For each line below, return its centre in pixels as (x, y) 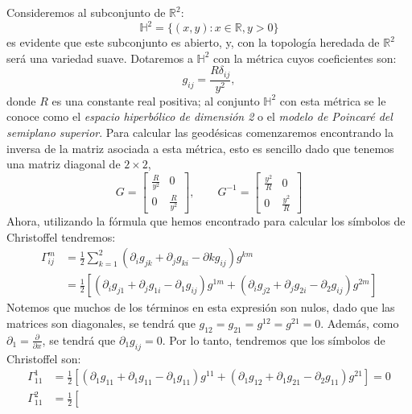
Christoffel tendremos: (61, 236)
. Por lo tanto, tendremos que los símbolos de (274, 339)
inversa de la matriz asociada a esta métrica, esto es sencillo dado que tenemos (200, 148)
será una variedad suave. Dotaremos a (100, 58)
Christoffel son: (44, 358)
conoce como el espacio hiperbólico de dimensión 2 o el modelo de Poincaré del (200, 116)
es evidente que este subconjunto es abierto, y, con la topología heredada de (193, 42)
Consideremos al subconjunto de (86, 12)
